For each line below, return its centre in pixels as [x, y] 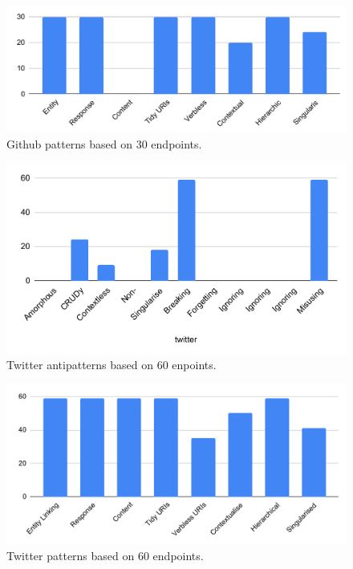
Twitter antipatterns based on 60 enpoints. [112, 365]
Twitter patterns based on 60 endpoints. [105, 555]
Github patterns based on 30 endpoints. [104, 143]
